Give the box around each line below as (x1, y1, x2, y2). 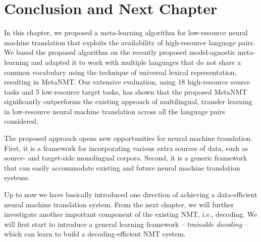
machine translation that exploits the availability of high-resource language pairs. (4, 37, 255, 47)
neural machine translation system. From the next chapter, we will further (4, 199, 234, 209)
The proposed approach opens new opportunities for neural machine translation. (4, 133, 253, 143)
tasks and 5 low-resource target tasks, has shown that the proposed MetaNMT (4, 86, 247, 97)
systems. (4, 172, 30, 183)
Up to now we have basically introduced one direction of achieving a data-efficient (4, 189, 257, 200)
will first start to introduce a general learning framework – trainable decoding (4, 218, 242, 229)
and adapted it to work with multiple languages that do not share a (31, 56, 241, 67)
